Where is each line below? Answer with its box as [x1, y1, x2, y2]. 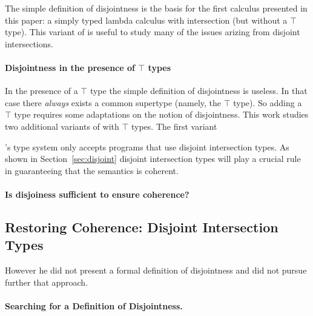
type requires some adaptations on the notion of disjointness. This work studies [14, 108, 309, 121]
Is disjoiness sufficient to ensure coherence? [5, 187, 189, 200]
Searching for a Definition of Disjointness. [5, 299, 183, 312]
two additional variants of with [5, 119, 119, 132]
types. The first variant [131, 119, 217, 132]
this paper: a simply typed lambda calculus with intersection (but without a [5, 13, 288, 26]
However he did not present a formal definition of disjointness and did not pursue [5, 264, 307, 277]
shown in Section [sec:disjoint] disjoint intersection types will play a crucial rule [5, 152, 301, 165]
